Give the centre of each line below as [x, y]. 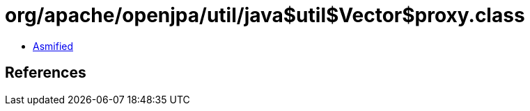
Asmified [53, 46]
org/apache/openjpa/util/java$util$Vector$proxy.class [265, 15]
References [46, 73]
